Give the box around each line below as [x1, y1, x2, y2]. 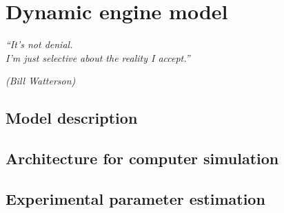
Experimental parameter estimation [6, 188, 265, 209]
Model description [6, 107, 138, 128]
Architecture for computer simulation [6, 148, 279, 169]
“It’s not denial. [6, 37, 73, 52]
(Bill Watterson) [6, 74, 76, 88]
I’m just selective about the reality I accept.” [6, 50, 190, 65]
